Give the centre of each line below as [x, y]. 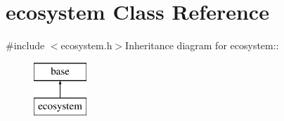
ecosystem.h [86, 45]
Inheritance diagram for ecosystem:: [202, 45]
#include [25, 45]
